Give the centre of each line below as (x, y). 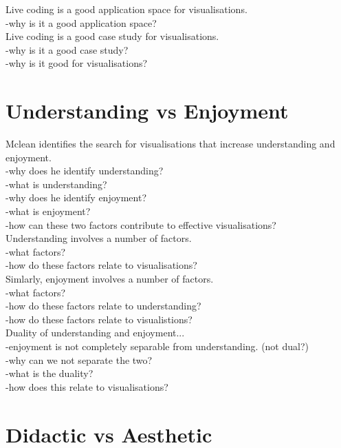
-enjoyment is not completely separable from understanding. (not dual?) (157, 346)
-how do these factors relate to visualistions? (99, 319)
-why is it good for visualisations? (77, 63)
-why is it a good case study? (67, 49)
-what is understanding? (56, 184)
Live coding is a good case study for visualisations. (112, 36)
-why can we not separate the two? (79, 359)
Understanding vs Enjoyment (147, 111)
